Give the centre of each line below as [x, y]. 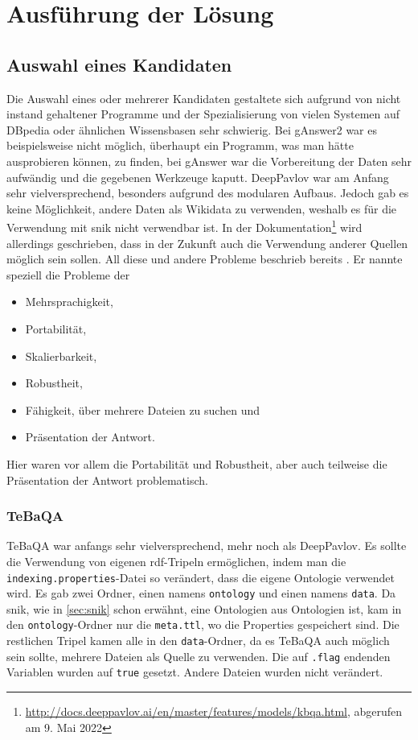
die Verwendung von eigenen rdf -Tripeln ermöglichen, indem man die [176, 561]
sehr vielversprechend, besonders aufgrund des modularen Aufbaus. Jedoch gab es [208, 193]
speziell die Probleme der [68, 274]
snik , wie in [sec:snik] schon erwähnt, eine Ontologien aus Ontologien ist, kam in [204, 608]
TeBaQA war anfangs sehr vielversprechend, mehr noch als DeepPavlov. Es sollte [207, 546]
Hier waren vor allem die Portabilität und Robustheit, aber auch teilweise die [197, 463]
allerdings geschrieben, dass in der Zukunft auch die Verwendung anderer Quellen [207, 243]
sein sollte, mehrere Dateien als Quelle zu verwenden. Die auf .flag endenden [199, 656]
